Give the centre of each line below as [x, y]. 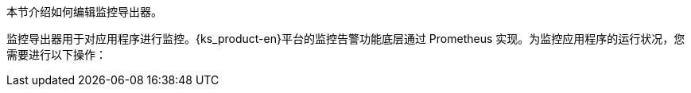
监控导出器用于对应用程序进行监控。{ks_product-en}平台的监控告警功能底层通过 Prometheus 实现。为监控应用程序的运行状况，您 [346, 39]
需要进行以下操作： [56, 54]
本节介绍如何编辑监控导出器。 [84, 12]
